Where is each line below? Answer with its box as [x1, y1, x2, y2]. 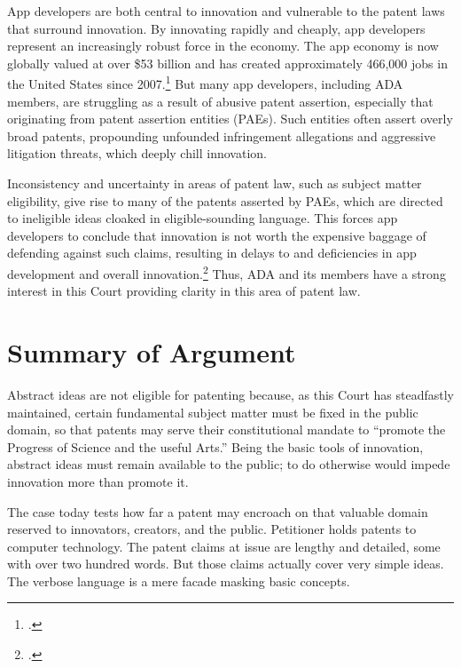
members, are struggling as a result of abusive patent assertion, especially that [7, 91, 434, 110]
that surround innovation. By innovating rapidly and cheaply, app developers [7, 19, 426, 37]
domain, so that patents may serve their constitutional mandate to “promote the [7, 420, 446, 439]
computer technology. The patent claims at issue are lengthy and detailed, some [7, 537, 441, 555]
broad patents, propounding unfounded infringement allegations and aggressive [7, 126, 436, 145]
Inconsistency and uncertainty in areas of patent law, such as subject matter [7, 174, 422, 192]
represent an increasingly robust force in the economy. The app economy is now [7, 36, 439, 55]
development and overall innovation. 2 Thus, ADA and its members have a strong [7, 261, 446, 282]
